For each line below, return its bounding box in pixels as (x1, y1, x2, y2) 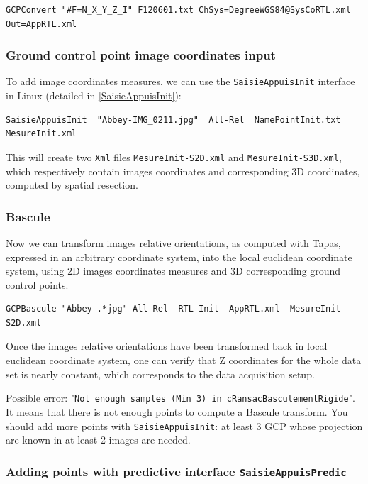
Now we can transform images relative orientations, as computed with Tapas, (6, 235, 341, 250)
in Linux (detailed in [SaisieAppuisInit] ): (6, 88, 182, 103)
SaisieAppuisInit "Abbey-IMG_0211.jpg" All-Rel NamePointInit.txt (6, 114, 341, 125)
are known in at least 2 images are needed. (6, 432, 191, 447)
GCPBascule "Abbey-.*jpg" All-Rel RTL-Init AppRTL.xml (6, 304, 280, 314)
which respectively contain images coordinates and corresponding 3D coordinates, (6, 163, 360, 178)
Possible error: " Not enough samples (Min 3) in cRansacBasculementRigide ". (6, 390, 355, 405)
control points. (6, 277, 69, 292)
